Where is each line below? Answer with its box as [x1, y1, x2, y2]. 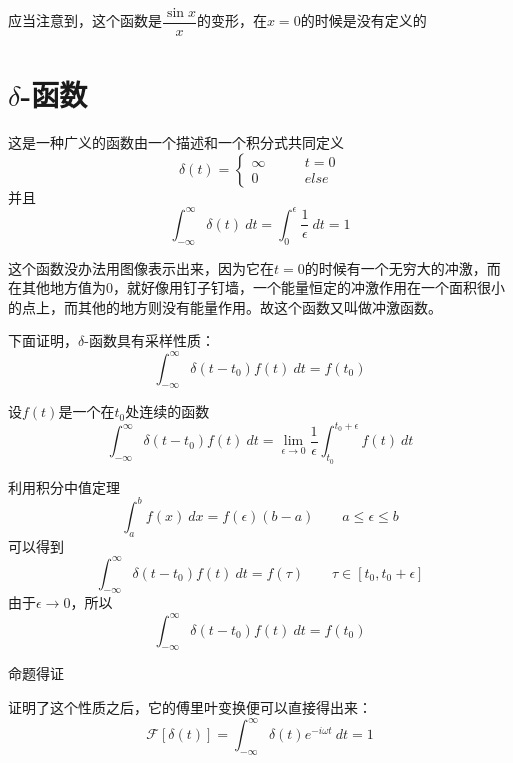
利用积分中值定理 [8, 476, 120, 497]
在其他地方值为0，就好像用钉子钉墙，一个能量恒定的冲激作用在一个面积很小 [8, 277, 505, 298]
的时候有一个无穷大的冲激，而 [304, 257, 501, 278]
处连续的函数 [125, 401, 210, 422]
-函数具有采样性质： [84, 330, 215, 351]
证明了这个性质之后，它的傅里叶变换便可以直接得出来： [8, 696, 372, 717]
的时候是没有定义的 [300, 10, 427, 31]
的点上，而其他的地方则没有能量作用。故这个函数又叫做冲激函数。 [8, 296, 442, 317]
